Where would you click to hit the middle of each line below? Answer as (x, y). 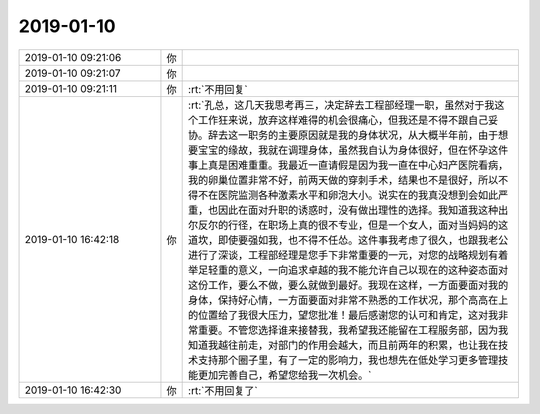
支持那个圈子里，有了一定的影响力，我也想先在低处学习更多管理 (348, 360)
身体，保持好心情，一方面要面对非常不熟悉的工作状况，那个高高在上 (348, 300)
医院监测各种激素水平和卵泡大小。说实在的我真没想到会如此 (358, 195)
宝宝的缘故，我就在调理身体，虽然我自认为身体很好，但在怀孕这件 (353, 150)
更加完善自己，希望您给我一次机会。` (285, 375)
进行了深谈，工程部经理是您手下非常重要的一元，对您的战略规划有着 (348, 255)
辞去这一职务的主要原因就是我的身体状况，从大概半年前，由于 (353, 135)
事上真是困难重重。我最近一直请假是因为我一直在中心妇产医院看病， (348, 165)
